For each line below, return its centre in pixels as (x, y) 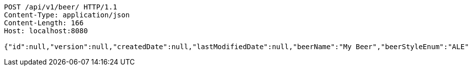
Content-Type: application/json (67, 15)
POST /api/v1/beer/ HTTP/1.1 (61, 7)
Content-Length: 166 (44, 23)
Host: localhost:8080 (46, 31)
